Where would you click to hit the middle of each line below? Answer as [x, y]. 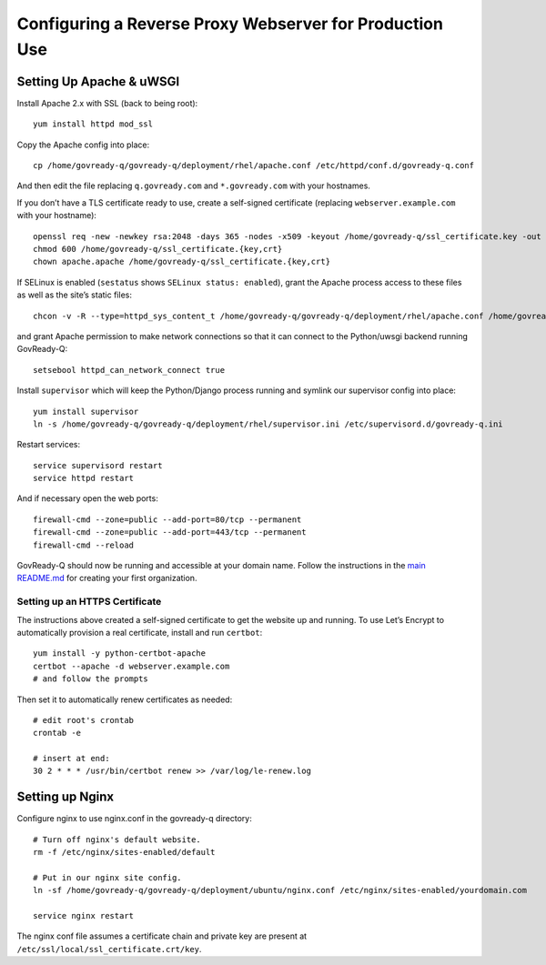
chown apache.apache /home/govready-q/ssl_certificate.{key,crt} [182, 262]
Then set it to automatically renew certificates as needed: [125, 699]
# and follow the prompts [91, 679]
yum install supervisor [86, 411]
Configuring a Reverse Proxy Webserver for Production [230, 24]
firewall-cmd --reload [84, 545]
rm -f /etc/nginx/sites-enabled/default [124, 852]
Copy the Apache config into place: [83, 145]
